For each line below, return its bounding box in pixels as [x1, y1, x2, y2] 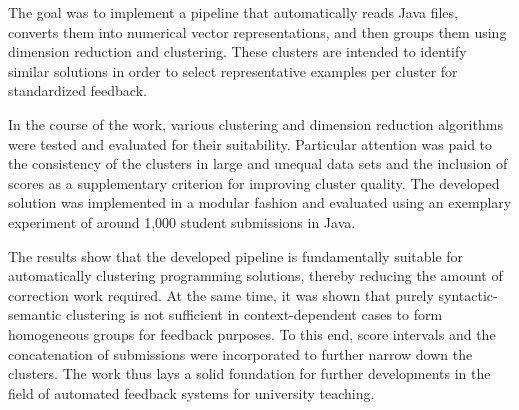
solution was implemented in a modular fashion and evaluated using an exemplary [8, 192, 512, 213]
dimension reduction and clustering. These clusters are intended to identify [8, 41, 467, 62]
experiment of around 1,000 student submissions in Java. [8, 211, 356, 232]
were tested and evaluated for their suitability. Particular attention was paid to [8, 133, 493, 154]
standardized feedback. [8, 80, 147, 101]
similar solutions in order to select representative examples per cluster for [8, 60, 458, 81]
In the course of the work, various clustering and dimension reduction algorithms [8, 113, 503, 134]
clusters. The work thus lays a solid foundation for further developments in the [8, 363, 491, 384]
